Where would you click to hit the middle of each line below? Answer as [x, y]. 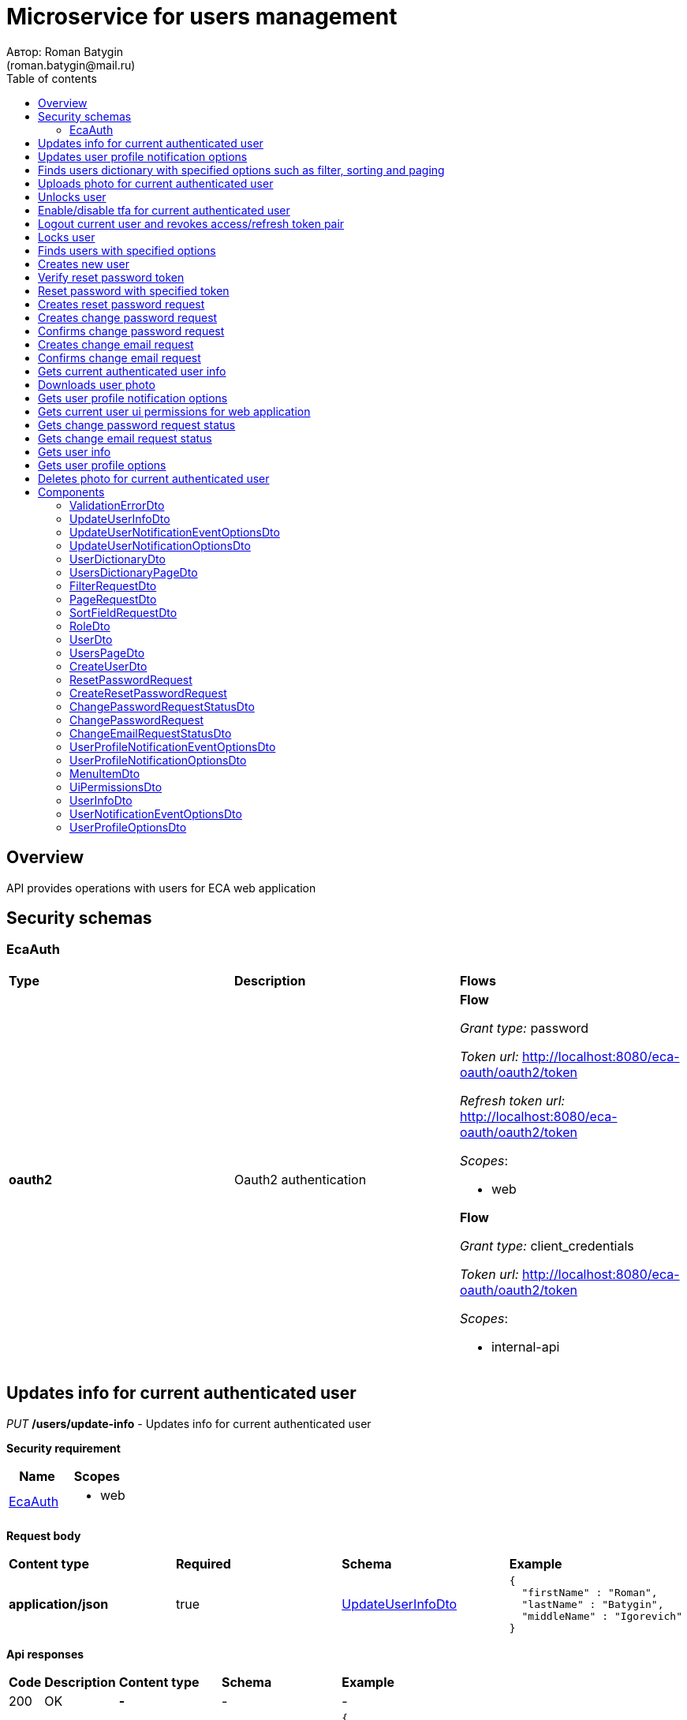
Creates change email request [116, 344]
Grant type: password [524, 1028]
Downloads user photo [97, 384]
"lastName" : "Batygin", [593, 1604]
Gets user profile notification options [133, 398]
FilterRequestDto [113, 585]
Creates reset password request [121, 304]
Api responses [45, 1654]
